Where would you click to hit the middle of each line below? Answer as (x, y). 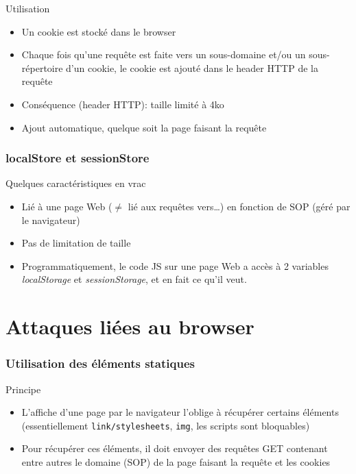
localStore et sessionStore (78, 158)
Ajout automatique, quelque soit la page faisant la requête (144, 127)
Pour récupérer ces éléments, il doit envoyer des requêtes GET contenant (175, 448)
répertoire (42, 67)
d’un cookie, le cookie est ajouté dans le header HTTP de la (192, 67)
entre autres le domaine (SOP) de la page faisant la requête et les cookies (176, 461)
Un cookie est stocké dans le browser (99, 31)
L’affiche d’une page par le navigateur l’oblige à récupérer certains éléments (180, 412)
